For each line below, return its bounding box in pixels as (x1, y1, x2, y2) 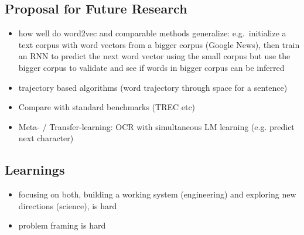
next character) (18, 132, 74, 144)
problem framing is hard (18, 219, 106, 231)
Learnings (5, 161, 65, 179)
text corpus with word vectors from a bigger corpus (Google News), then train (18, 38, 300, 50)
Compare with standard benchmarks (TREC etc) (18, 101, 196, 113)
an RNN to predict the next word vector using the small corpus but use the (18, 50, 291, 62)
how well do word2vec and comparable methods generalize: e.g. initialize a (18, 27, 286, 39)
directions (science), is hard (18, 199, 117, 212)
